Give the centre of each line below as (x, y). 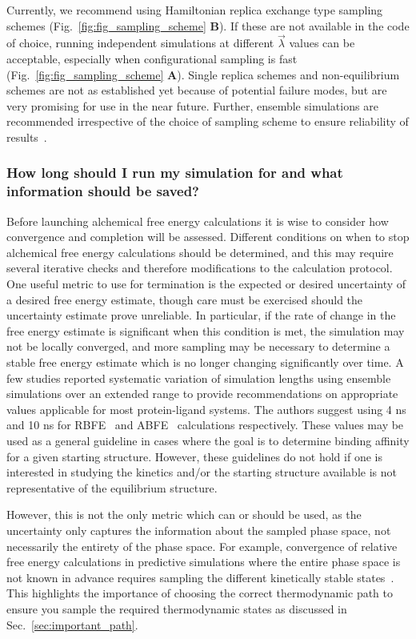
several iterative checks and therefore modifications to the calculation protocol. (200, 268)
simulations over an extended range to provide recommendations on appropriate (202, 394)
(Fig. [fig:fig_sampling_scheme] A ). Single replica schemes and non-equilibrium (203, 74)
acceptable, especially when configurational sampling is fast (152, 58)
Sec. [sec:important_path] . (72, 624)
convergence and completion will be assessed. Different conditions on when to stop (208, 237)
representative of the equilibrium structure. (112, 487)
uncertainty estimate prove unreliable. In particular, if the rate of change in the (201, 315)
